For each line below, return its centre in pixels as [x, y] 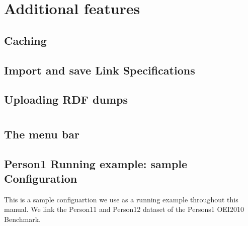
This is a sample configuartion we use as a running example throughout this [121, 199]
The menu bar [42, 134]
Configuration [41, 178]
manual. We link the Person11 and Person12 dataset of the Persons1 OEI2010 [124, 209]
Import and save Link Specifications [100, 70]
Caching [25, 40]
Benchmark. [22, 219]
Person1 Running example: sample [96, 163]
